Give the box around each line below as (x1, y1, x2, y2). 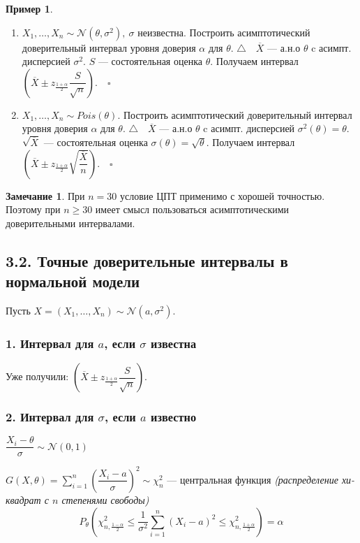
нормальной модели (6, 270, 140, 292)
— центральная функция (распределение (167, 472, 338, 486)
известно (150, 408, 197, 426)
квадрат (6, 492, 41, 507)
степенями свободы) (61, 492, 149, 507)
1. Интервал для (6, 334, 94, 352)
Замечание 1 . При (6, 188, 85, 203)
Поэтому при (6, 202, 61, 217)
